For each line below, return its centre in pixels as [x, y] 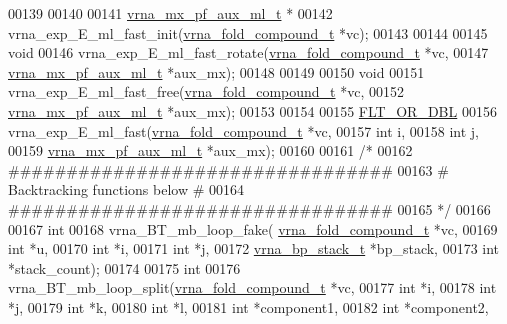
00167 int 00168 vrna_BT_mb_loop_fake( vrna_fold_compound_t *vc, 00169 [253, 228]
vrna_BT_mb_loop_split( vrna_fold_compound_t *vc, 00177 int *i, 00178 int [252, 287]
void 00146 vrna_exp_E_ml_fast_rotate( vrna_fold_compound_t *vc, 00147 [248, 52]
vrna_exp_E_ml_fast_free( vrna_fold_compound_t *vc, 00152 [206, 91]
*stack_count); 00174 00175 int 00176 [124, 267]
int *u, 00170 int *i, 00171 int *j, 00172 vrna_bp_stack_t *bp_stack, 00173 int [254, 248]
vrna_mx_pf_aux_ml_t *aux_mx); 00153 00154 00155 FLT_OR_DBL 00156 [252, 110]
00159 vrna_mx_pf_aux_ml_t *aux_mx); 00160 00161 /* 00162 [210, 150]
